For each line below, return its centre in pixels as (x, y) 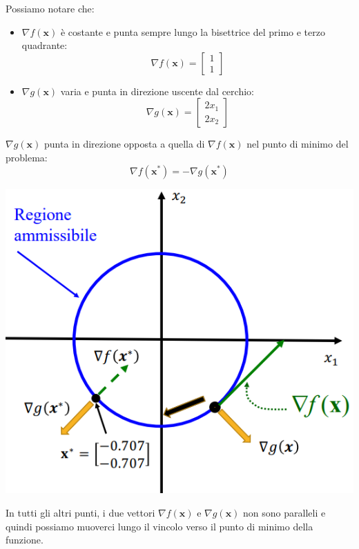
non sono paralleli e (284, 512)
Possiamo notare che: (50, 8)
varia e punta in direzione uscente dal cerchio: (157, 91)
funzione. (25, 540)
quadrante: (45, 45)
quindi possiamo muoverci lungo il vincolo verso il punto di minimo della (159, 526)
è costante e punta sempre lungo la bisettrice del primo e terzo (193, 31)
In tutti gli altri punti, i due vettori (80, 512)
